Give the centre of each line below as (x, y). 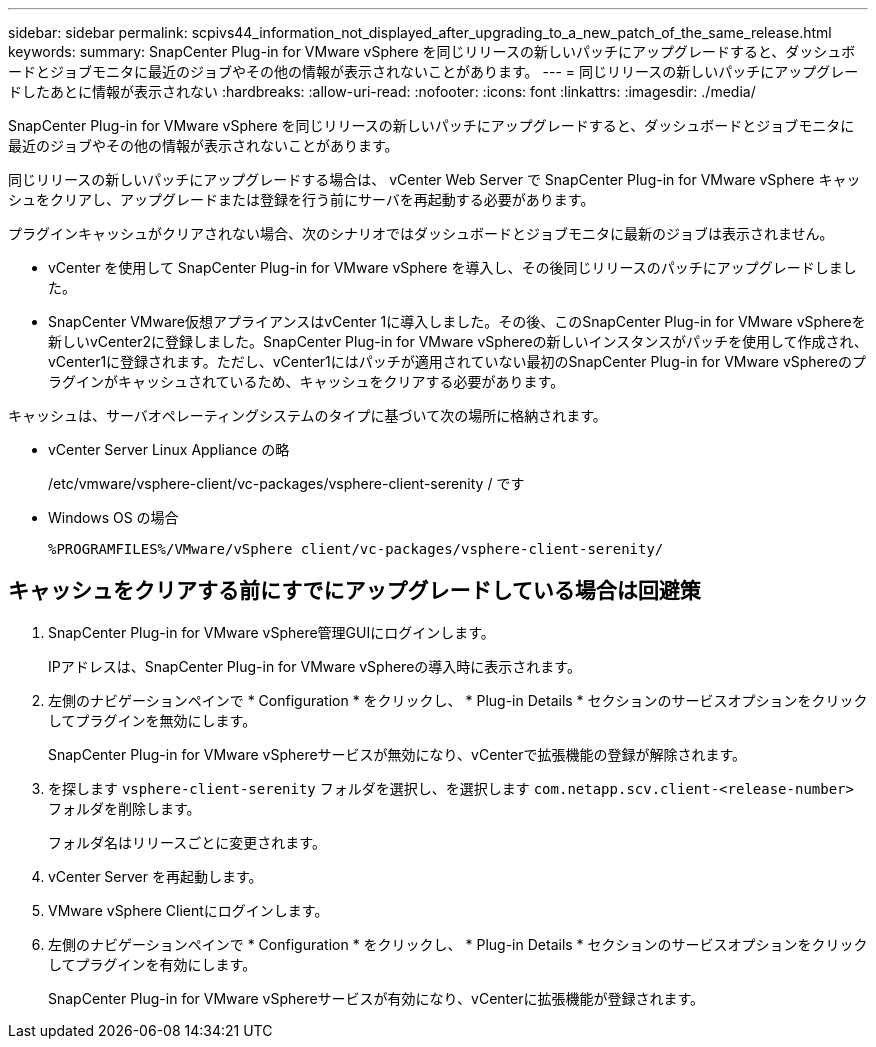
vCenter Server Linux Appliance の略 (169, 449)
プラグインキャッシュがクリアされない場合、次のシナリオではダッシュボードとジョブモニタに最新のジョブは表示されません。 (421, 233)
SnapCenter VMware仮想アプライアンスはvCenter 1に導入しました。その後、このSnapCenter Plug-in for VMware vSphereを (457, 321)
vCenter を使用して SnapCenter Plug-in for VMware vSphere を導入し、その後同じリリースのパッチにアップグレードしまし (452, 267)
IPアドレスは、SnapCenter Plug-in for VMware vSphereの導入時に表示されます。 (314, 666)
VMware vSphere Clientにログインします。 (188, 910)
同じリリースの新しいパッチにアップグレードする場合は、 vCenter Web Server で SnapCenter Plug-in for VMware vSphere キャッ (434, 179)
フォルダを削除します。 (124, 808)
